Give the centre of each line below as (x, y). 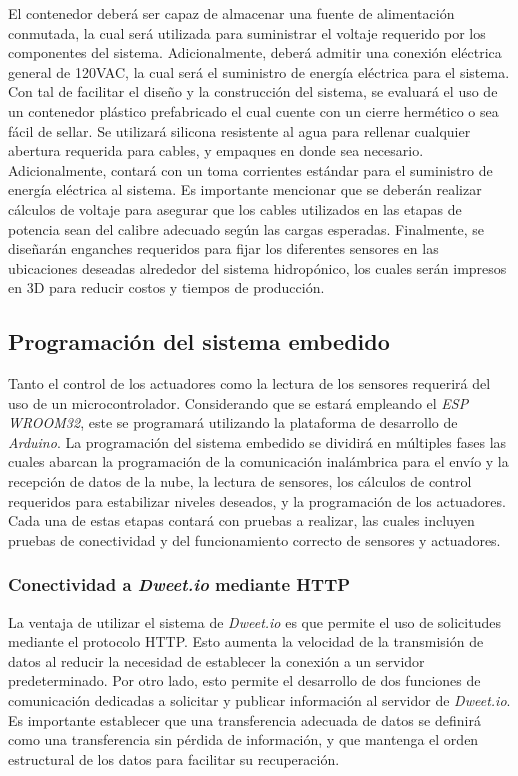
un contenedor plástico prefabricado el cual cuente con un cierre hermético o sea (253, 110)
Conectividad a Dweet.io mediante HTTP (179, 584)
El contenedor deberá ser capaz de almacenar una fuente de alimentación (231, 13)
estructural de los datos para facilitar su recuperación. (174, 758)
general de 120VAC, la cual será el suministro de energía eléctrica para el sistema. (259, 71)
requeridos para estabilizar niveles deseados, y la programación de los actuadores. (257, 500)
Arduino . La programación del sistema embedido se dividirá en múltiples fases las (257, 441)
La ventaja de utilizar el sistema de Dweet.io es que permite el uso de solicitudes (254, 621)
